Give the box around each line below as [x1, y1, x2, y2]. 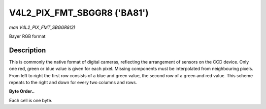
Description [9, 46, 46, 54]
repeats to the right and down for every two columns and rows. [9, 80, 137, 86]
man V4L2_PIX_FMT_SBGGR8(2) [9, 24, 76, 30]
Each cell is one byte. [9, 97, 53, 103]
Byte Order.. [9, 88, 35, 94]
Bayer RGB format [9, 33, 46, 39]
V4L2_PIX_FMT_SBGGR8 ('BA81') [9, 7, 149, 18]
